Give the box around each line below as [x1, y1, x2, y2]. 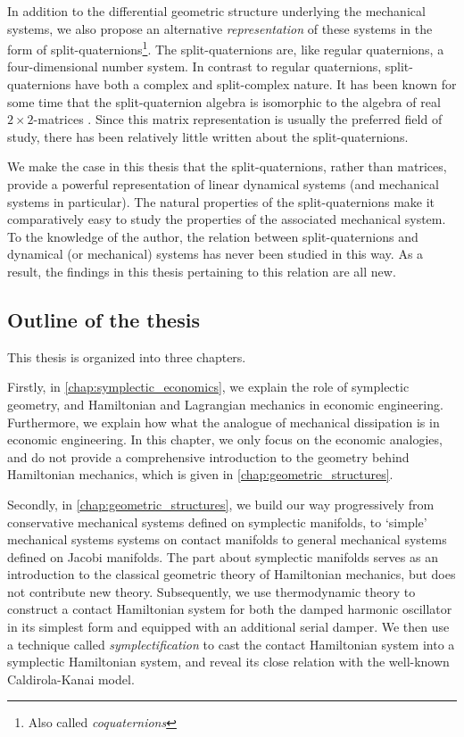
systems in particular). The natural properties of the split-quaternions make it [7, 192, 435, 211]
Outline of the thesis [7, 305, 200, 333]
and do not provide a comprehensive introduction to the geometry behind [7, 447, 410, 466]
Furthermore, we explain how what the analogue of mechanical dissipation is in [7, 412, 440, 431]
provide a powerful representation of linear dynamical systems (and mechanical [7, 175, 439, 193]
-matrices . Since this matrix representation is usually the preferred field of [33, 110, 443, 128]
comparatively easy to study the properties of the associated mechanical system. [7, 210, 446, 228]
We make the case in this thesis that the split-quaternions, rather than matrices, [7, 157, 447, 176]
